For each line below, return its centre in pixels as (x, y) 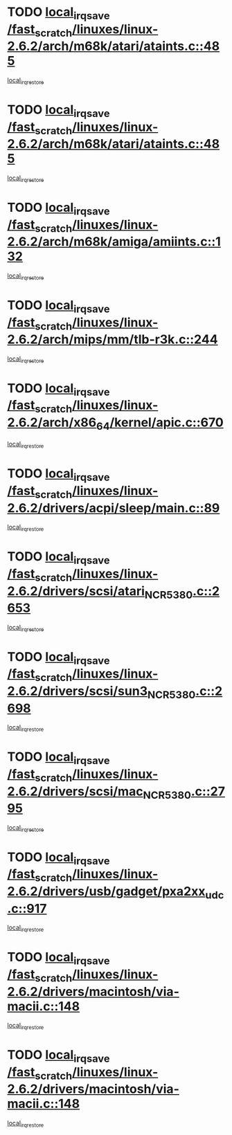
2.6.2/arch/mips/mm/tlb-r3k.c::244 (113, 339)
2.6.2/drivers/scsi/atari (76, 591)
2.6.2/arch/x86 (52, 423)
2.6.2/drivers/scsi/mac (75, 791)
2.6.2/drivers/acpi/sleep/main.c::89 (114, 508)
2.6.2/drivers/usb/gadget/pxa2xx (106, 892)
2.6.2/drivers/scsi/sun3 (77, 691)
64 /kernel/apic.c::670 (160, 424)
